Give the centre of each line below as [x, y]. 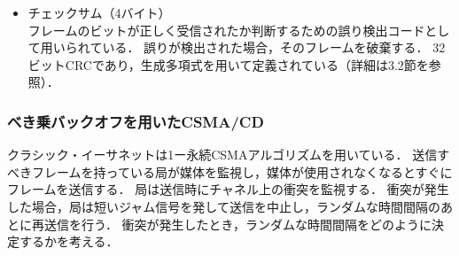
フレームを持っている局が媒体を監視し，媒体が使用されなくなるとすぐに [242, 171]
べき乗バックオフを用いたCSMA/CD [136, 121]
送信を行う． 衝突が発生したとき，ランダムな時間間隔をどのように [238, 224]
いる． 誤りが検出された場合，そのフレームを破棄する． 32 [274, 47]
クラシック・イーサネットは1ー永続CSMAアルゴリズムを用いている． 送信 [222, 155]
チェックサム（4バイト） [99, 12]
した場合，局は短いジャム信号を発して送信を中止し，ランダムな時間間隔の [224, 206]
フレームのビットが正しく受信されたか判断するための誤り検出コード [226, 30]
